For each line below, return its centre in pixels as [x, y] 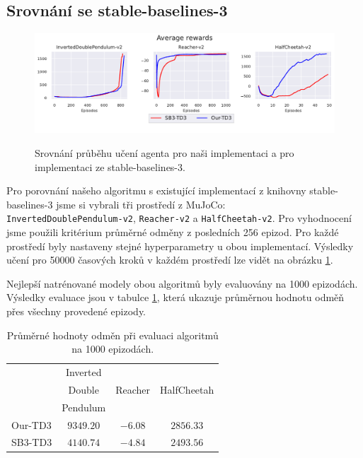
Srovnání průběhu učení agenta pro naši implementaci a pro [165, 152]
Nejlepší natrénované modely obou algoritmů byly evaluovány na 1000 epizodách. [182, 283]
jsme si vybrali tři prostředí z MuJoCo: [141, 204]
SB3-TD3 [32, 442]
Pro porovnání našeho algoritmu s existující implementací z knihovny [156, 190]
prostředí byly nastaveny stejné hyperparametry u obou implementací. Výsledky [180, 246]
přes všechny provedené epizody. [76, 311]
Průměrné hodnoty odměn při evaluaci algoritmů [113, 335]
